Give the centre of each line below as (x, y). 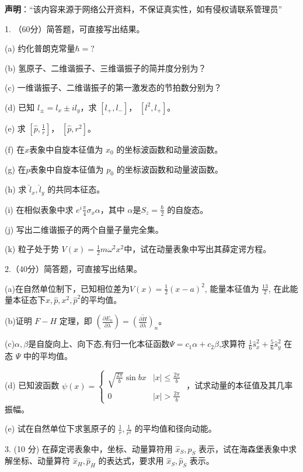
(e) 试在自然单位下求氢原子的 (60, 428)
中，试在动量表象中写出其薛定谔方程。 (198, 249)
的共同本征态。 (76, 189)
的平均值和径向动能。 (175, 428)
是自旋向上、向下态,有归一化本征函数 (99, 344)
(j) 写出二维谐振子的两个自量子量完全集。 (84, 229)
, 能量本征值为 (232, 288)
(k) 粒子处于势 (32, 249)
